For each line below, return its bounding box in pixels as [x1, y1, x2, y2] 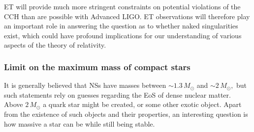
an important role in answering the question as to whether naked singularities [4, 21, 238, 31]
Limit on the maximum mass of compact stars [4, 60, 190, 73]
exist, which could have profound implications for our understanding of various [4, 30, 242, 40]
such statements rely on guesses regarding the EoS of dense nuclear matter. [4, 89, 231, 100]
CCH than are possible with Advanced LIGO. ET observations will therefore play [4, 11, 250, 21]
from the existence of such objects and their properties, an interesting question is [4, 108, 248, 119]
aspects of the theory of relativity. [4, 40, 106, 50]
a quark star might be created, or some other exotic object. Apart [43, 99, 242, 109]
